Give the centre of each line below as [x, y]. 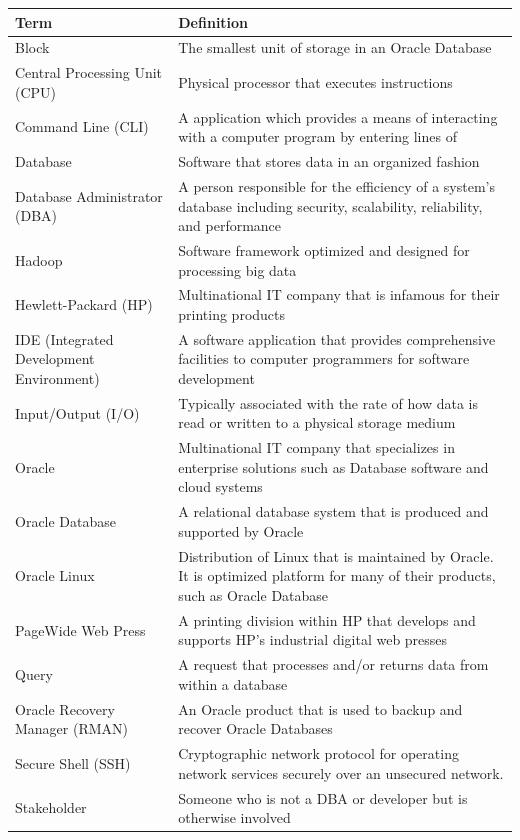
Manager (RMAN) [72, 728]
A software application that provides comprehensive [337, 338]
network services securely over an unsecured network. [341, 772]
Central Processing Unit [89, 72]
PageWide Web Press [80, 629]
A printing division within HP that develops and [327, 619]
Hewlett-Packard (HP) [84, 304]
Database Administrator [89, 195]
